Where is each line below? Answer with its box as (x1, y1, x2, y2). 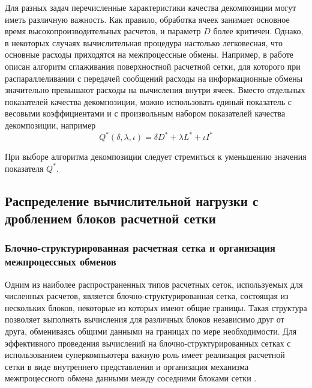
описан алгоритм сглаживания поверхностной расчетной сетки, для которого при (5, 59, 301, 72)
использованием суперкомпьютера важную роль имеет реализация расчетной (5, 348, 285, 361)
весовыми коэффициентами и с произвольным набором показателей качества (5, 107, 286, 120)
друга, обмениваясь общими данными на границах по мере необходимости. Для (5, 324, 297, 337)
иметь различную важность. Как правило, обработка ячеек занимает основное (5, 13, 290, 25)
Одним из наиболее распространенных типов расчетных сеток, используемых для (5, 277, 303, 290)
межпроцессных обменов (5, 254, 116, 269)
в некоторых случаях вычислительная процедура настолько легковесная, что (5, 36, 283, 49)
